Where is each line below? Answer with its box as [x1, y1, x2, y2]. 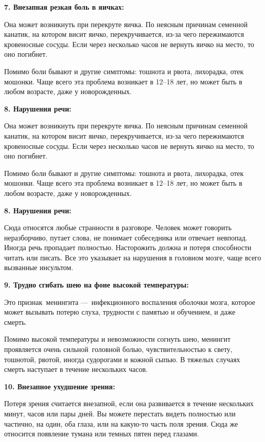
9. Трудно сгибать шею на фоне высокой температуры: [4, 279, 189, 290]
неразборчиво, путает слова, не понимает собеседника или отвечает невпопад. [4, 232, 248, 242]
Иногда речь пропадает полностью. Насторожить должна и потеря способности [4, 242, 252, 253]
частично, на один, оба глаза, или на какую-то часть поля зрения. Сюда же [4, 418, 238, 429]
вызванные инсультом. [4, 262, 74, 273]
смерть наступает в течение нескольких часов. [4, 364, 148, 374]
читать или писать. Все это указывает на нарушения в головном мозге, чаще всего [4, 252, 261, 262]
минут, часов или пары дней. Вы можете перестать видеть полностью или [4, 408, 236, 418]
